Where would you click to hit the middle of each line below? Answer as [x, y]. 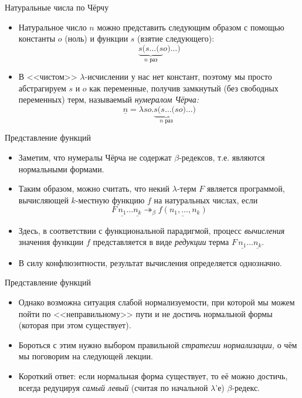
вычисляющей [43, 200]
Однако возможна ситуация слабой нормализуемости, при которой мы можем [157, 302]
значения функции [51, 242]
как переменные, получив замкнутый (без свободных [184, 88]
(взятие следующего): [176, 38]
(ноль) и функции [96, 38]
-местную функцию [110, 200]
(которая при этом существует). [75, 325]
